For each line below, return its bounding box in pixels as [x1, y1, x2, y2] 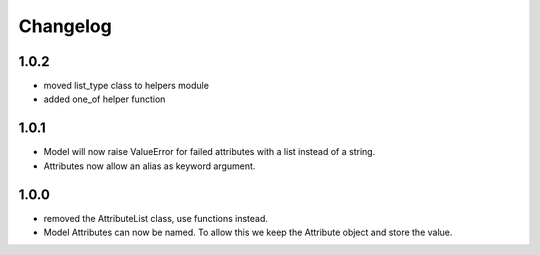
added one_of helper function [43, 93, 166, 105]
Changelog [18, 15, 112, 37]
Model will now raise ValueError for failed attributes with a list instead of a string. [43, 146, 376, 158]
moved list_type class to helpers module [43, 80, 210, 92]
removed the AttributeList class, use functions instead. [43, 212, 269, 224]
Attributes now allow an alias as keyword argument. [43, 160, 256, 172]
